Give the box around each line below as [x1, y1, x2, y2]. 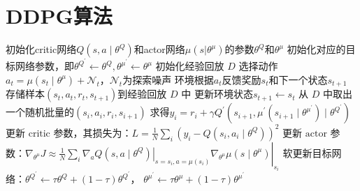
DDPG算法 [6, 1, 113, 30]
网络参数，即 [15, 59, 74, 73]
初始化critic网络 [6, 42, 77, 56]
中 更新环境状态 [181, 86, 253, 101]
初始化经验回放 [155, 59, 224, 73]
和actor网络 [134, 42, 185, 56]
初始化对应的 [287, 42, 346, 56]
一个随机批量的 [6, 105, 74, 119]
